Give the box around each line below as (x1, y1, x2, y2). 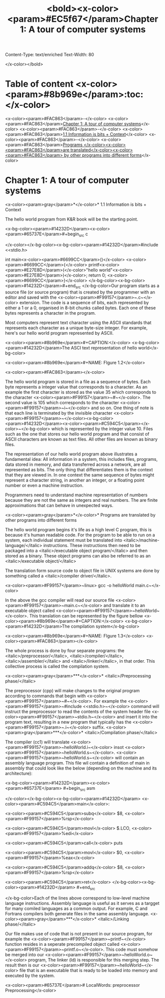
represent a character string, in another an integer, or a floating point (5, 477, 144, 483)
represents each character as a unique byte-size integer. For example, (5, 324, 148, 330)
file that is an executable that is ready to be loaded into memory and (19, 967, 158, 973)
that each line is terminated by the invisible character (5, 410, 113, 416)
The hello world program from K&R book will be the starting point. (5, 216, 138, 222)
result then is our (5, 962, 39, 968)
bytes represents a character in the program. (5, 310, 96, 316)
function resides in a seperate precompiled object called (5, 941, 120, 947)
